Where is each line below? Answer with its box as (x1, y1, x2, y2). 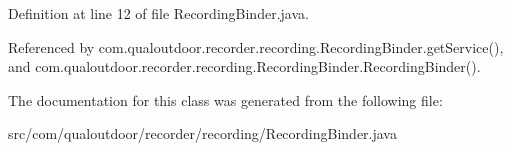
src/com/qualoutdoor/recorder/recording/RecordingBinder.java (8, 123, 397, 144)
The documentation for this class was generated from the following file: (8, 89, 443, 110)
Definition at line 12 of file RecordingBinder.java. (8, 3, 309, 23)
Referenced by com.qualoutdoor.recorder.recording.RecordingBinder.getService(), (8, 36, 504, 57)
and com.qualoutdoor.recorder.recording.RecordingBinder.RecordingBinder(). (8, 56, 481, 77)
